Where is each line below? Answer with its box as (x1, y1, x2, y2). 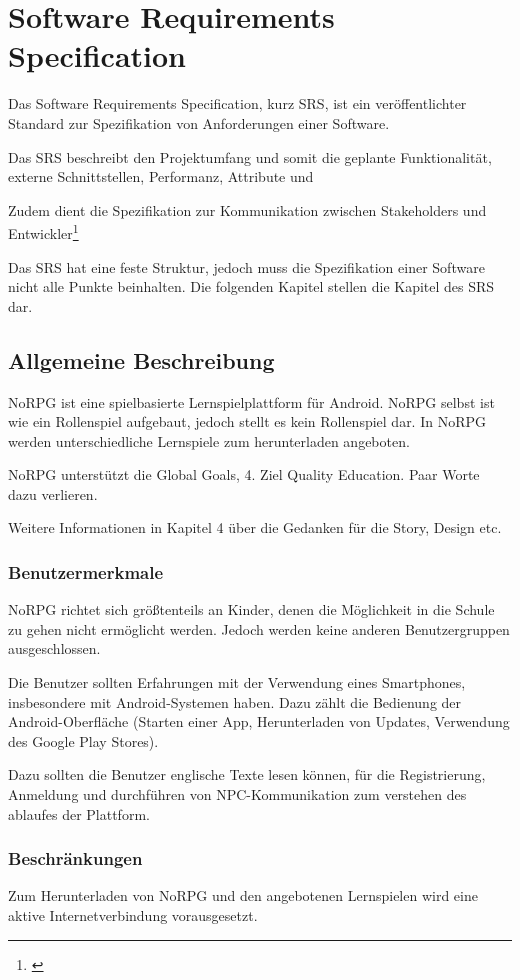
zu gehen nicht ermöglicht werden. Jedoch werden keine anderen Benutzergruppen (8, 618, 510, 639)
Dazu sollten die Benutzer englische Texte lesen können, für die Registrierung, (8, 764, 486, 785)
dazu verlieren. (8, 483, 98, 504)
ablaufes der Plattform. (8, 803, 150, 824)
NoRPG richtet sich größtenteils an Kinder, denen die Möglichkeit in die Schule (8, 599, 495, 620)
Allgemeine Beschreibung (8, 344, 275, 375)
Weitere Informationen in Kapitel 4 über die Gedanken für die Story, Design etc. (8, 517, 502, 538)
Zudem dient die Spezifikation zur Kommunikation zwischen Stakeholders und (8, 199, 487, 220)
